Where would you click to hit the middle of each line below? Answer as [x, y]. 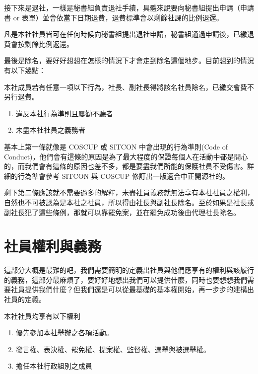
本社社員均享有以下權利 [42, 316]
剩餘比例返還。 [49, 43]
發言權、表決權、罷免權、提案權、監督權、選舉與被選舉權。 [113, 349]
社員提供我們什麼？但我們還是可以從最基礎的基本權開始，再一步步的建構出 [132, 289]
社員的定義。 [25, 299]
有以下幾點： [25, 70]
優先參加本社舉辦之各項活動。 [64, 333]
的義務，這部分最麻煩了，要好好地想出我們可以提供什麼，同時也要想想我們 [126, 279]
